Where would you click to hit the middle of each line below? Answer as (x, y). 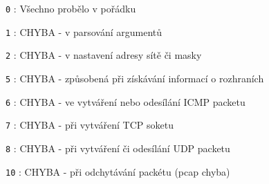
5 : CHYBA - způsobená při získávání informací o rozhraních (135, 78)
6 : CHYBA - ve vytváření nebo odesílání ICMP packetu (126, 101)
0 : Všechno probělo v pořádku (71, 8)
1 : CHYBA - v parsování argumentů (84, 31)
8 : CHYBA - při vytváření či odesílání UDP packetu (118, 148)
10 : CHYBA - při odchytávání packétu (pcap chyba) (118, 171)
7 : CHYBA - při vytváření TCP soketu (90, 125)
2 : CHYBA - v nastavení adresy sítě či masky (104, 55)
